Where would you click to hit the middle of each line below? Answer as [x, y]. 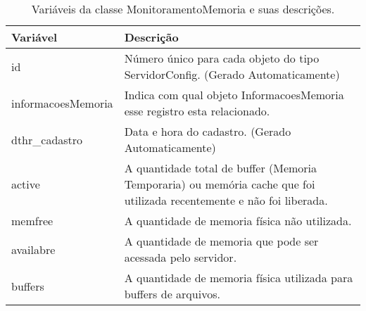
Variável [34, 37]
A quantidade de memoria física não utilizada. [238, 221]
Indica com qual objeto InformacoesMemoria [234, 95]
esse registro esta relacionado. [197, 111]
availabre [33, 249]
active [26, 184]
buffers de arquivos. [172, 294]
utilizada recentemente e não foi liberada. [226, 200]
